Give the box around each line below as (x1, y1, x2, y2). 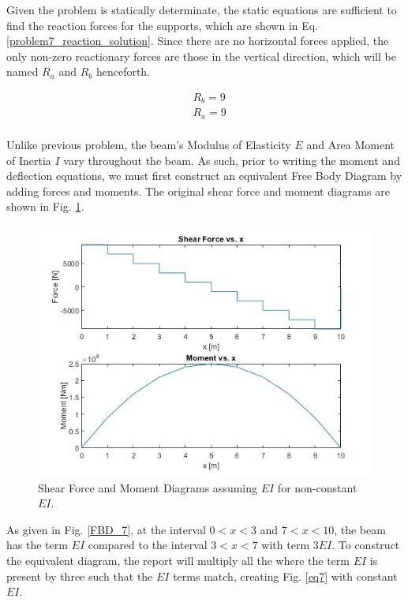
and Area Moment (306, 136, 395, 152)
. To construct (331, 537, 400, 553)
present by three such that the (6, 567, 153, 584)
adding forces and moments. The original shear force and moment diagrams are (6, 182, 390, 199)
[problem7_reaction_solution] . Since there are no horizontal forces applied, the (6, 32, 389, 49)
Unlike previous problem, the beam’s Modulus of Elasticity (6, 136, 291, 152)
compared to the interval (88, 537, 208, 553)
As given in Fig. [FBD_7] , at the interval (6, 521, 206, 537)
